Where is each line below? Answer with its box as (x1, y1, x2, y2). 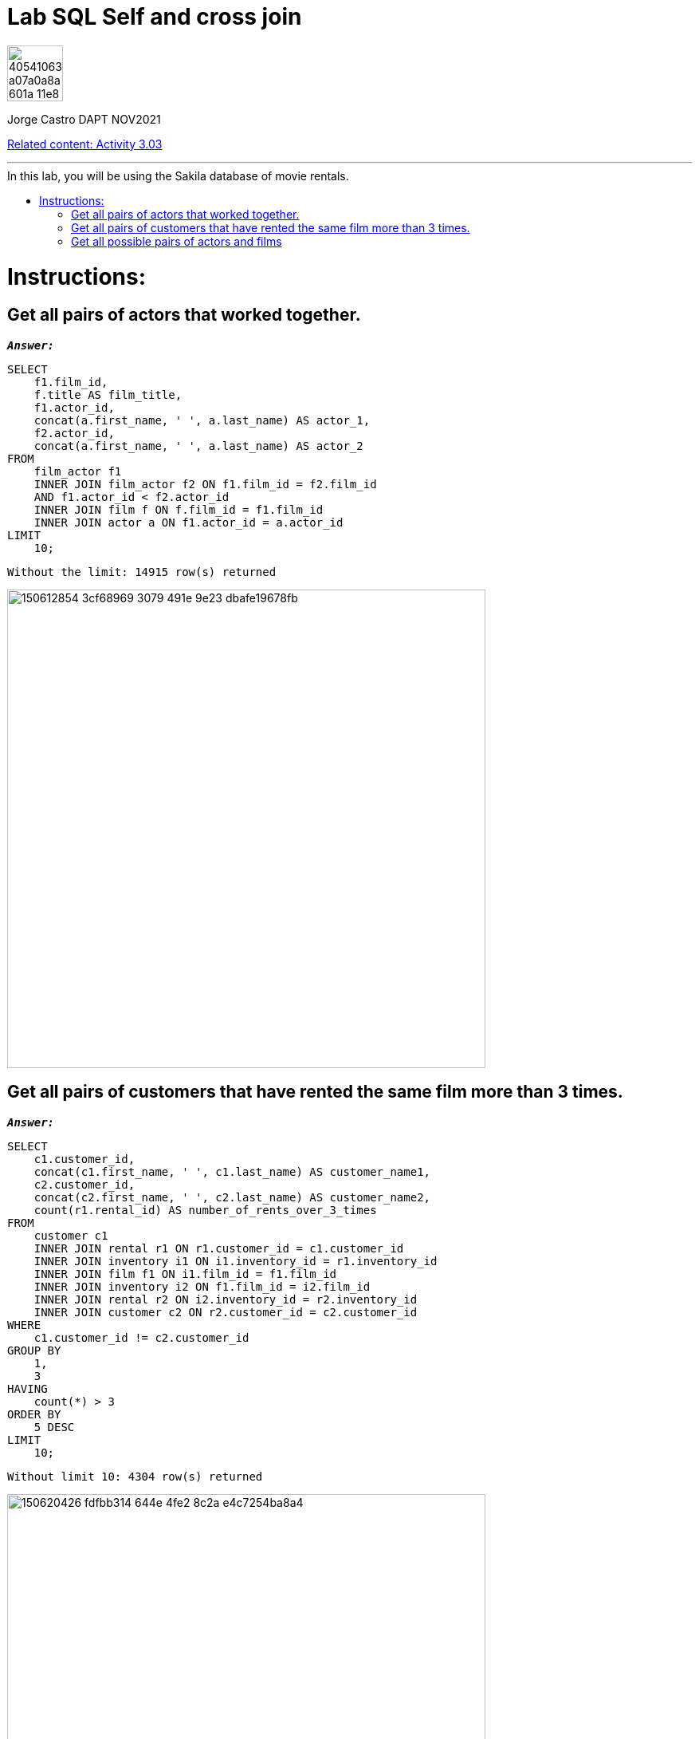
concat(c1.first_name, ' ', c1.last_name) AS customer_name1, (33, 1165, 431, 1178)
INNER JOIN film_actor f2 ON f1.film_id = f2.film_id (33, 477, 377, 491)
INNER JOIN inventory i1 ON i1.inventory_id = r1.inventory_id (33, 1254, 438, 1268)
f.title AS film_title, (33, 388, 183, 401)
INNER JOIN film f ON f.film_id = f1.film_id (33, 503, 324, 516)
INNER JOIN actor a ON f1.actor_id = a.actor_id (33, 515, 344, 529)
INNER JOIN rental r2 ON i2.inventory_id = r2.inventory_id (33, 1292, 418, 1306)
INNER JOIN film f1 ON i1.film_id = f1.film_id (33, 1267, 337, 1280)
